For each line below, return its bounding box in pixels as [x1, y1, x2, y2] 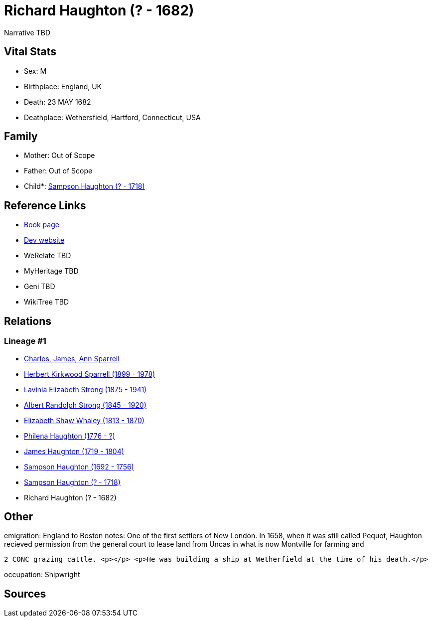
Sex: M [24, 66, 47, 75]
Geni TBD [24, 282, 55, 291]
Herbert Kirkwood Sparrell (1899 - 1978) [24, 369, 155, 378]
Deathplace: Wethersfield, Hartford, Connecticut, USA [24, 113, 201, 122]
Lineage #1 [4, 336, 46, 346]
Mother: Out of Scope [24, 151, 95, 160]
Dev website [24, 236, 65, 245]
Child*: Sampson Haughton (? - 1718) [24, 182, 145, 191]
